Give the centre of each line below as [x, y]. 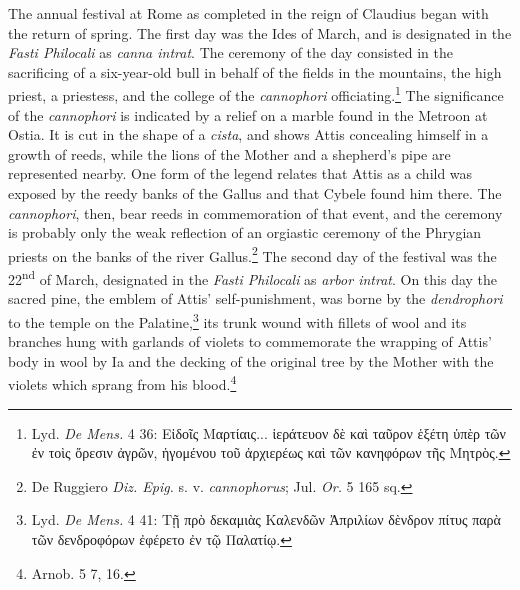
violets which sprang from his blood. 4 [122, 382]
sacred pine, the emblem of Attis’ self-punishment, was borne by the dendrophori [255, 298]
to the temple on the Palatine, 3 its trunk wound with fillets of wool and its [237, 320]
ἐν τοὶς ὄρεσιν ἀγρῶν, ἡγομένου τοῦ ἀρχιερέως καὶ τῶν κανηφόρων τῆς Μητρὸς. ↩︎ [271, 452]
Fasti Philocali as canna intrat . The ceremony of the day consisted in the [230, 52]
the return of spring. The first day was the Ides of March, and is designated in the [260, 32]
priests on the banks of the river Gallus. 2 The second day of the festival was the [252, 254]
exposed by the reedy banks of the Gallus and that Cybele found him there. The [255, 193]
